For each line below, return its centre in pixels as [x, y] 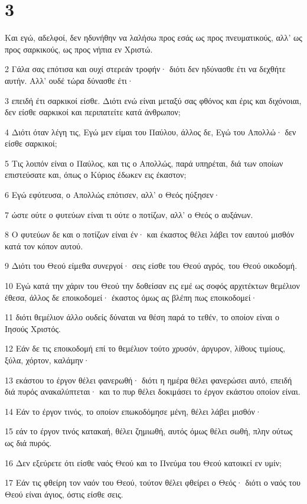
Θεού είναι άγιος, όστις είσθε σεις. [64, 494]
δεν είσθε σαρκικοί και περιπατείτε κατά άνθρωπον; [93, 112]
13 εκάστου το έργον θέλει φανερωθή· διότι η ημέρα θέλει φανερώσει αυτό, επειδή [148, 380]
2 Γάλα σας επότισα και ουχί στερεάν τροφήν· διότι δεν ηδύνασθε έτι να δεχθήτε [145, 69]
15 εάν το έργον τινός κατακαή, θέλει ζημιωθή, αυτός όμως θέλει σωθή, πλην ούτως [149, 431]
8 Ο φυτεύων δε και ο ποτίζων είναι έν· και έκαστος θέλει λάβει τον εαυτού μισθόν [150, 234]
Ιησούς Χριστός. [33, 328]
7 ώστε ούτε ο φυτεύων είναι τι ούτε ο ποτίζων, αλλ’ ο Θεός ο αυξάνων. [129, 214]
